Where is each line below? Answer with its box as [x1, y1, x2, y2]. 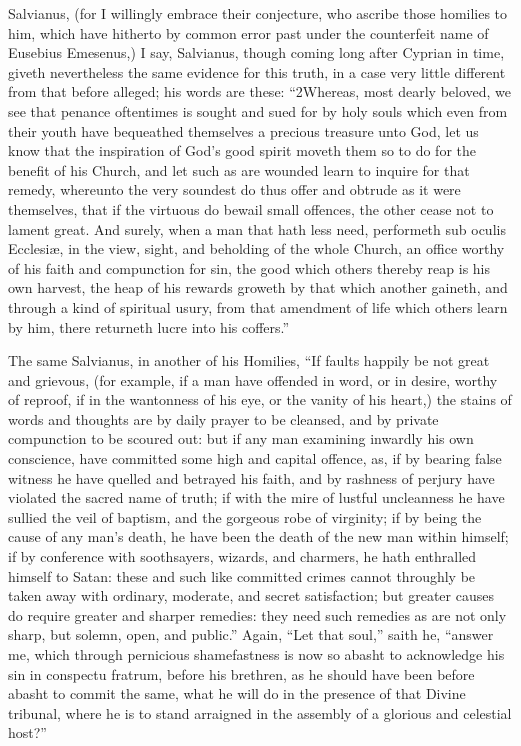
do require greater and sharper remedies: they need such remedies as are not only [8, 604, 507, 625]
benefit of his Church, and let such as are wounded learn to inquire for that [8, 159, 470, 180]
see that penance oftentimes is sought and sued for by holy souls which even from [8, 100, 508, 121]
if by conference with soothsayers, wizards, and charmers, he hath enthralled [8, 546, 477, 567]
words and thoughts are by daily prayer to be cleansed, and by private [8, 408, 439, 429]
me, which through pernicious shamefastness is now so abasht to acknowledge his [8, 644, 505, 664]
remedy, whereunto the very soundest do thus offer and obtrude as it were [8, 179, 461, 200]
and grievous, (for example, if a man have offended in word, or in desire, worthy [8, 369, 498, 390]
